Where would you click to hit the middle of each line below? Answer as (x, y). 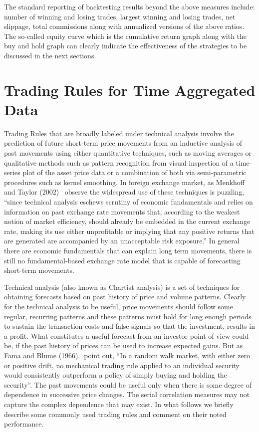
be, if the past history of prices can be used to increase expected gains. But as (124, 345)
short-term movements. (39, 270)
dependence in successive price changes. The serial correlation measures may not (127, 394)
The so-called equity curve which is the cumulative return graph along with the (126, 36)
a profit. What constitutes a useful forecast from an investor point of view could (127, 335)
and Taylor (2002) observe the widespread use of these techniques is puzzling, (124, 192)
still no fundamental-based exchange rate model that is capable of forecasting (122, 260)
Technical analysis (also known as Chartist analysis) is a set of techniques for (122, 287)
